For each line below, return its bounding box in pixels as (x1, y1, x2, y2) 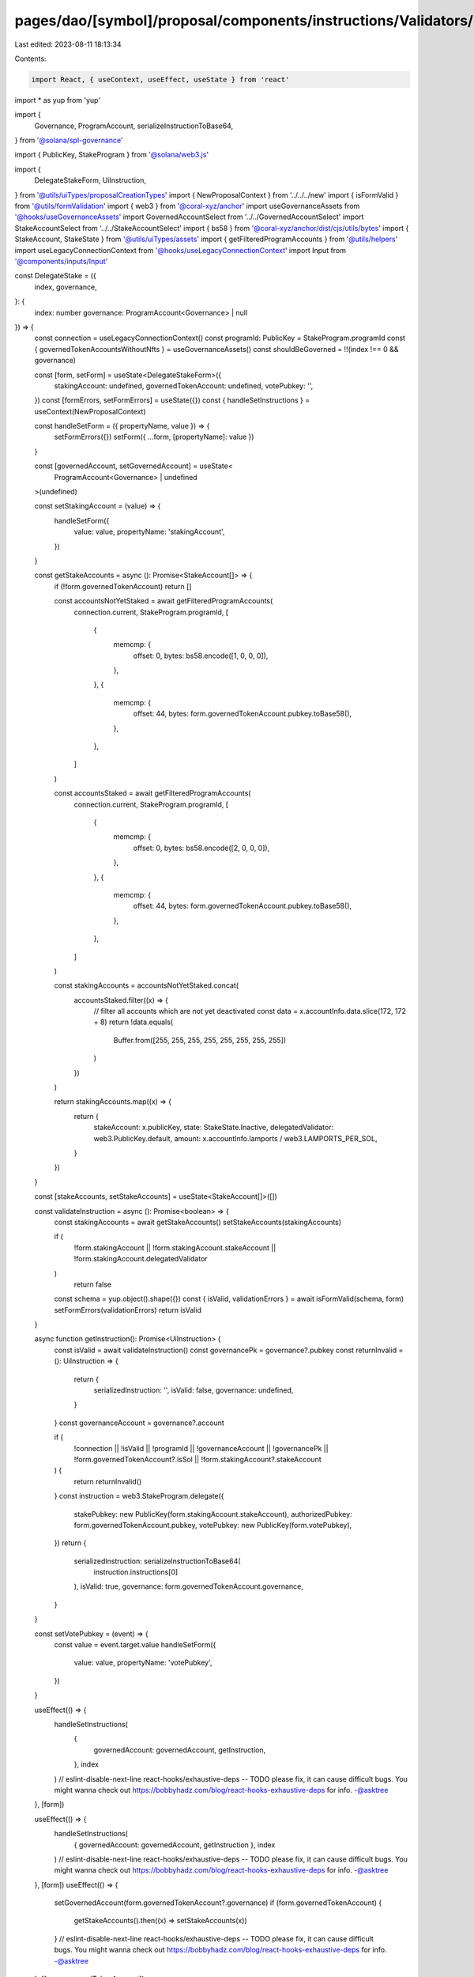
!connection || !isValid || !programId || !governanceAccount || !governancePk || (73, 1443, 329, 1453)
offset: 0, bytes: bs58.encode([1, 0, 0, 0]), (133, 651, 269, 660)
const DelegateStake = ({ (14, 271, 96, 281)
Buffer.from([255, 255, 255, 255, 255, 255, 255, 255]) (113, 1035, 287, 1045)
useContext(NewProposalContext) (34, 406, 146, 416)
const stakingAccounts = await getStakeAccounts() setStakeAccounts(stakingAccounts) (54, 1217, 342, 1227)
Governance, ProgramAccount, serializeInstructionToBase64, (34, 121, 233, 130)
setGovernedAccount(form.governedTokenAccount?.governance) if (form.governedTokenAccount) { (54, 1898, 382, 1907)
